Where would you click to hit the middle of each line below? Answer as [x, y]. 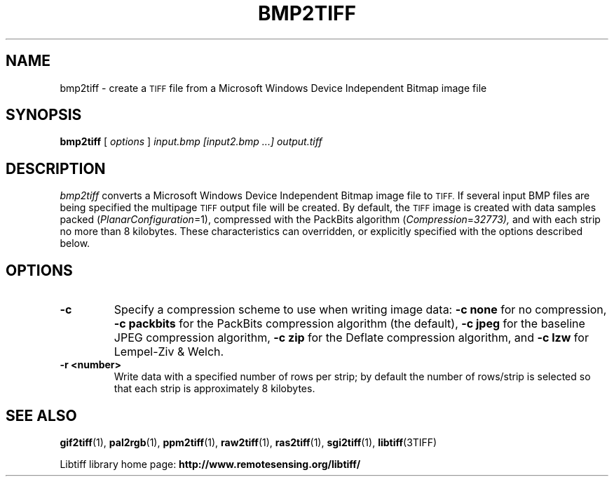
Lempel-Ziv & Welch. [169, 352]
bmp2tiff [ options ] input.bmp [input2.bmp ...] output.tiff [191, 142]
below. [75, 243]
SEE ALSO [41, 415]
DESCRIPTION [56, 168]
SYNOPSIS [44, 115]
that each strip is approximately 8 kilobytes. [214, 389]
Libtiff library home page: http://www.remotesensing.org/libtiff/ [210, 464]
